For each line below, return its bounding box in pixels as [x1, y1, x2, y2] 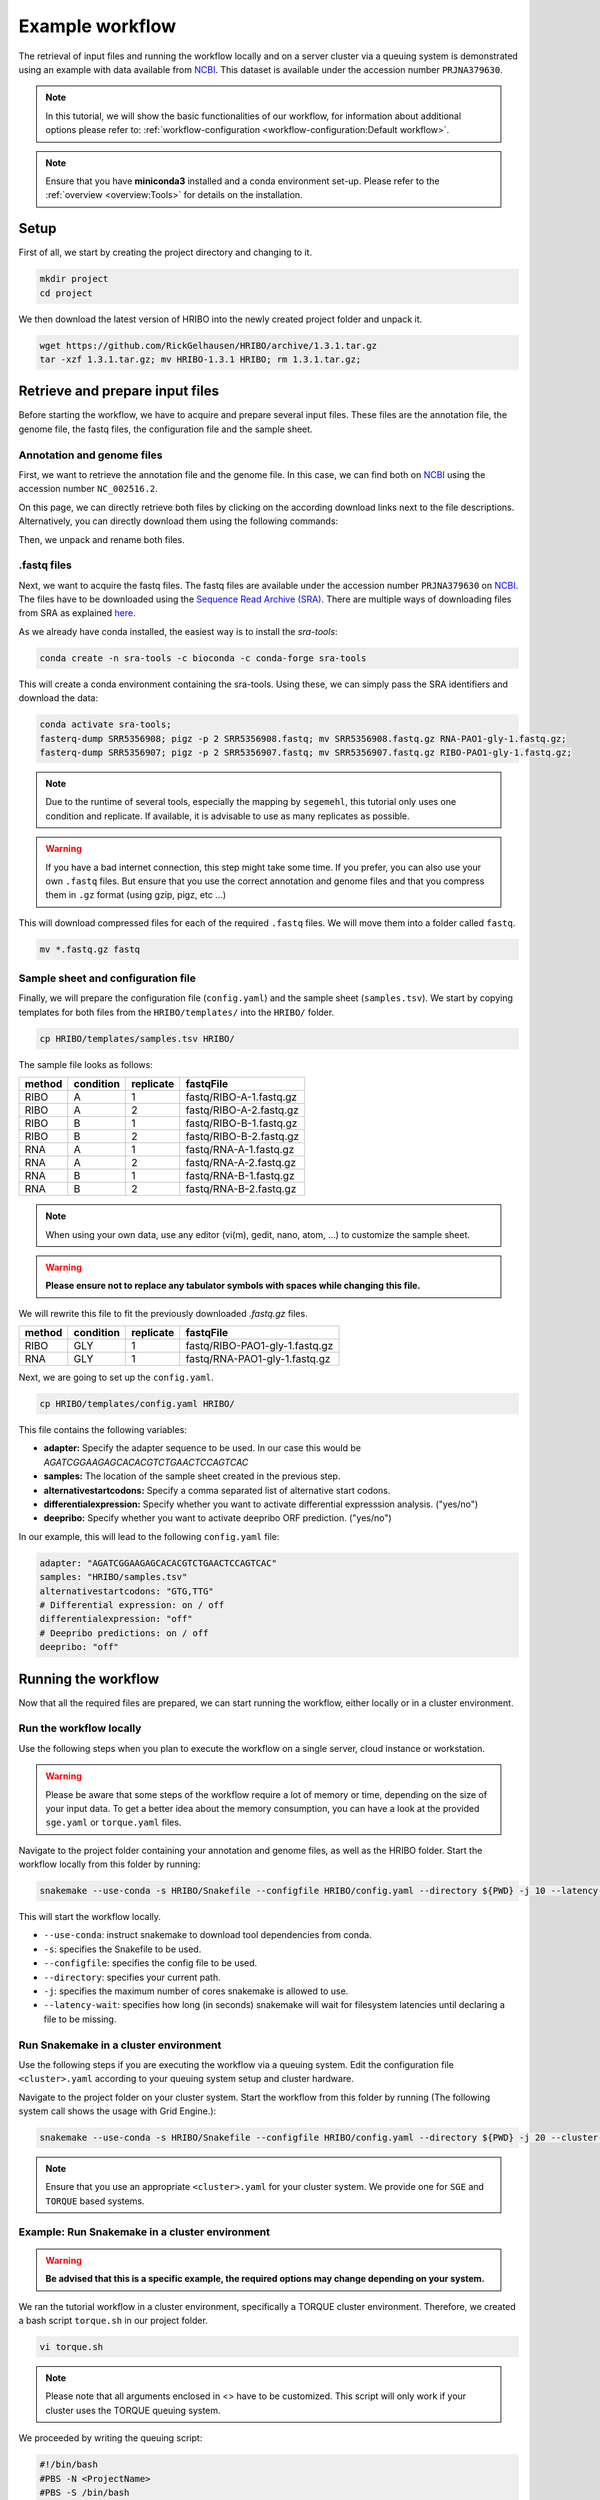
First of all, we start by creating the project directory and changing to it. [18, 246, 313, 259]
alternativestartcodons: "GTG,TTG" [39, 1585, 214, 1597]
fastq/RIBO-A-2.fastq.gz [185, 1103, 299, 1117]
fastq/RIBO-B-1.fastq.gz [185, 1116, 298, 1130]
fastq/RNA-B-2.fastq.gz [185, 1182, 297, 1196]
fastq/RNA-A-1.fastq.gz [185, 1143, 295, 1157]
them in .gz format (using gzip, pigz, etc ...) [45, 889, 227, 901]
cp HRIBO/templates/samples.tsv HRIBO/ [39, 1033, 235, 1044]
